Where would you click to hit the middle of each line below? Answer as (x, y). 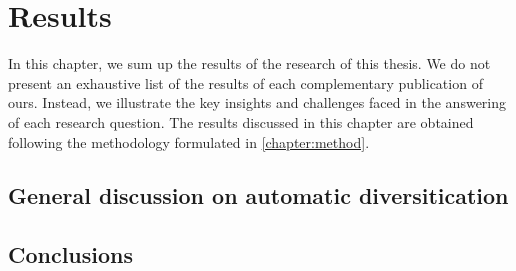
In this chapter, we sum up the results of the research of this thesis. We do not (249, 63)
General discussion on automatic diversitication (258, 195)
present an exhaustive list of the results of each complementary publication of (245, 82)
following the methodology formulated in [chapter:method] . (189, 141)
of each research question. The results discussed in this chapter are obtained (241, 121)
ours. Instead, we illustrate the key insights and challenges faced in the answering (257, 102)
